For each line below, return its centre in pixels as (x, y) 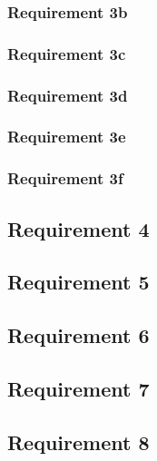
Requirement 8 (78, 441)
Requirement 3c (67, 53)
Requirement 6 (78, 335)
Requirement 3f (65, 178)
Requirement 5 (78, 282)
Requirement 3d (68, 95)
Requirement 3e (67, 137)
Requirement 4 (78, 228)
